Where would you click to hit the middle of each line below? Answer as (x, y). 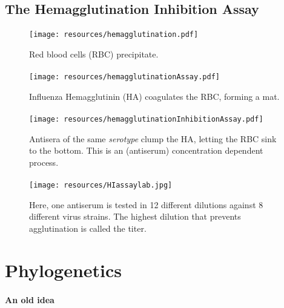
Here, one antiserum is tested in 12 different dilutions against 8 (146, 204)
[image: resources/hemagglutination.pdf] (114, 35)
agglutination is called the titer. (88, 228)
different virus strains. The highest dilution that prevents (135, 216)
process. (44, 162)
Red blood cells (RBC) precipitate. (94, 54)
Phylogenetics (64, 270)
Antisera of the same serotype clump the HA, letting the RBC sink (153, 138)
